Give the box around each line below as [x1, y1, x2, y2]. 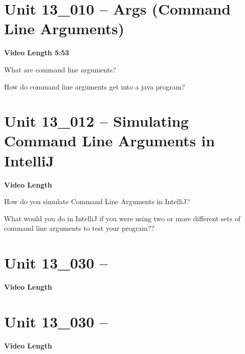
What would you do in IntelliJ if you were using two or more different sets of [4, 213, 240, 223]
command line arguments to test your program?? [4, 223, 155, 233]
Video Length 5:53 [4, 47, 69, 58]
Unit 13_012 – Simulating [4, 111, 189, 131]
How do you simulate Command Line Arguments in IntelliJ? [4, 196, 190, 207]
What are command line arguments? [4, 64, 116, 74]
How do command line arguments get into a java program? [4, 81, 185, 92]
